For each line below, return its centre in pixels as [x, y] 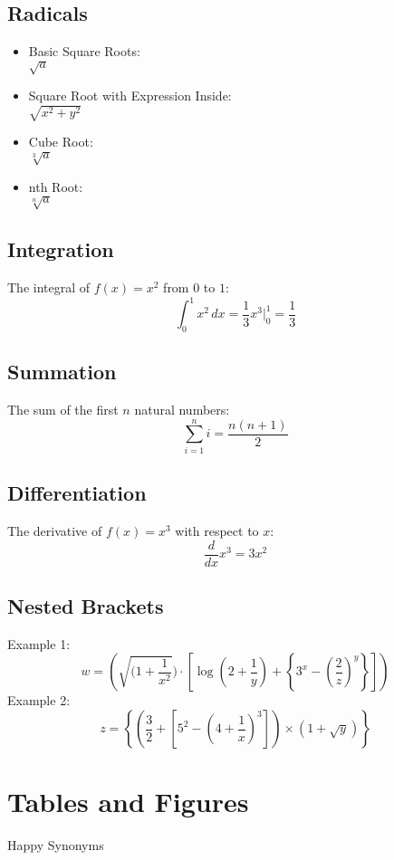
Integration [61, 249]
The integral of [49, 287]
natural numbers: [182, 410]
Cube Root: [61, 142]
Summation [62, 372]
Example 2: [39, 700]
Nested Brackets [86, 606]
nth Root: [56, 186]
